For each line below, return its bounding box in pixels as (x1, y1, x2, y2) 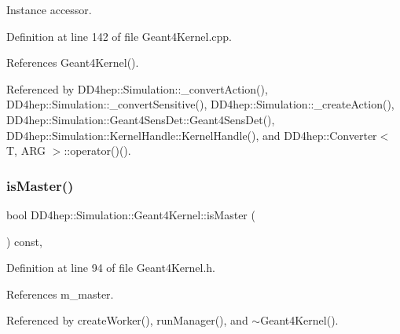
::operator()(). (64, 142, 131, 159)
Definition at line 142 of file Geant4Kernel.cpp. (6, 28, 232, 44)
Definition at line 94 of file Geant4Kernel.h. (6, 259, 215, 276)
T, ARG (6, 142, 46, 159)
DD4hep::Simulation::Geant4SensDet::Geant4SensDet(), (6, 111, 275, 127)
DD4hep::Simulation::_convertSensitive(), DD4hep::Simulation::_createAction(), (6, 96, 394, 112)
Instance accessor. (6, 2, 92, 17)
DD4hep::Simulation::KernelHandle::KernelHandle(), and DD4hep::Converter (6, 127, 377, 143)
